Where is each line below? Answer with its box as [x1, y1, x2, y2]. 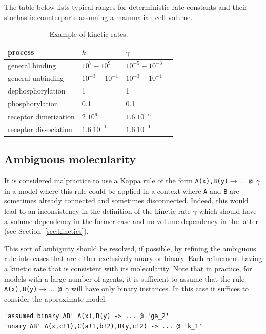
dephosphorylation [8, 85, 66, 96]
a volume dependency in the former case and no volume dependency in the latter [4, 215, 259, 226]
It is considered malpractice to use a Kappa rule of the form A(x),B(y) [4, 175, 228, 186]
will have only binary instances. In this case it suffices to [71, 283, 249, 294]
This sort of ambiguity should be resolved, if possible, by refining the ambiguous [4, 243, 256, 253]
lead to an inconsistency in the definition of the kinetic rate [4, 206, 191, 216]
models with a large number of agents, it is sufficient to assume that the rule [4, 273, 245, 284]
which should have [199, 206, 257, 216]
